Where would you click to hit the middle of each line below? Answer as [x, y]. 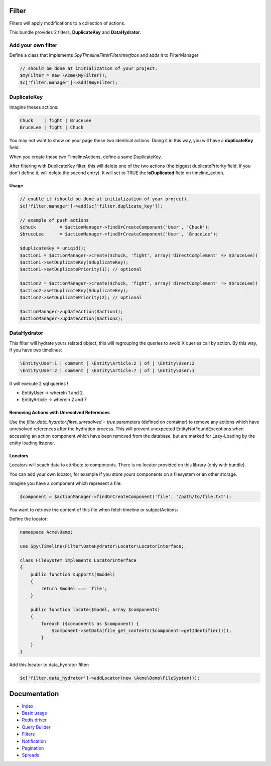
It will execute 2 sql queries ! [39, 384]
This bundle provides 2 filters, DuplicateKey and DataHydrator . [75, 32]
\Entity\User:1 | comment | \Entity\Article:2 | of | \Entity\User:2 [107, 363]
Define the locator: [29, 519]
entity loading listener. [32, 443]
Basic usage [35, 713]
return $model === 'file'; [74, 588]
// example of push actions [54, 220]
